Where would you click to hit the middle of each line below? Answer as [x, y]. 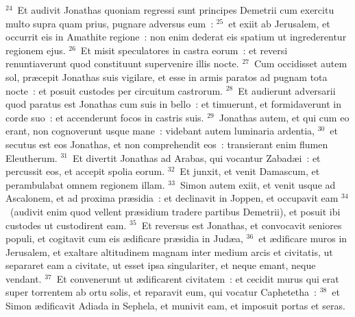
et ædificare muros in [303, 238]
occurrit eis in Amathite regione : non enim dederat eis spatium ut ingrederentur [176, 37]
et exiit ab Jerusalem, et [279, 23]
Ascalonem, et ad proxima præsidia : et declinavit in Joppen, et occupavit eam [172, 198]
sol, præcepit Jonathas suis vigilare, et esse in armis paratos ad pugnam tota [167, 77]
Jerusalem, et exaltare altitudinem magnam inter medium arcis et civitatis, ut [169, 251]
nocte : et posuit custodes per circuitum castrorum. [114, 90]
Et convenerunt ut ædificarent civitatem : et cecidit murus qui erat [198, 278]
